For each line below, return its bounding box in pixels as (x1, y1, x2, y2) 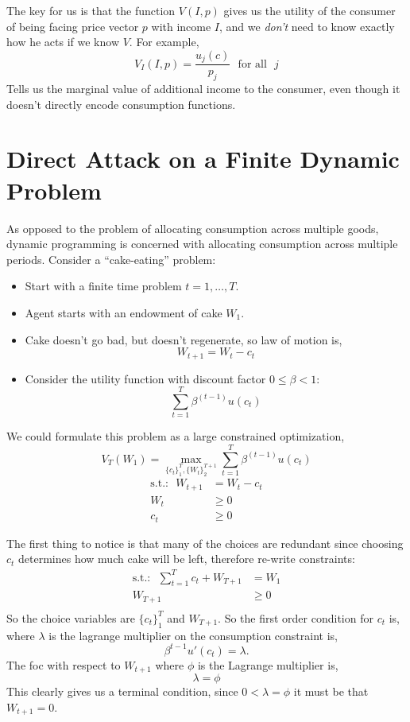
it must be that (293, 683, 369, 700)
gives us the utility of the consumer (223, 2, 396, 18)
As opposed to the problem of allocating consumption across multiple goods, (6, 219, 379, 236)
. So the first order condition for (218, 609, 373, 626)
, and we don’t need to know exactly (219, 17, 395, 34)
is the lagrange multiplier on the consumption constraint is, (48, 627, 338, 643)
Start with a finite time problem (25, 278, 182, 294)
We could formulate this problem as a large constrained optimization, (6, 428, 345, 444)
